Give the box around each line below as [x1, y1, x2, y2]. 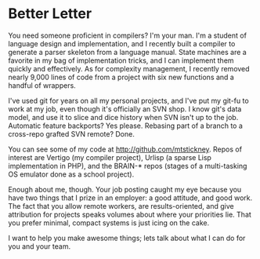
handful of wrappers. [8, 80, 76, 90]
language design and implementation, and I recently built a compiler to [8, 38, 236, 48]
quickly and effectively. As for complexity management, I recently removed [8, 64, 250, 73]
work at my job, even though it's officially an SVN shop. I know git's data [8, 104, 242, 114]
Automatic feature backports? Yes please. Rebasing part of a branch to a [8, 121, 243, 130]
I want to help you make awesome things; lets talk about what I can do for [8, 233, 246, 243]
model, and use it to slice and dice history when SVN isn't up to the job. [8, 112, 239, 122]
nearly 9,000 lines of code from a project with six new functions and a [8, 72, 235, 82]
